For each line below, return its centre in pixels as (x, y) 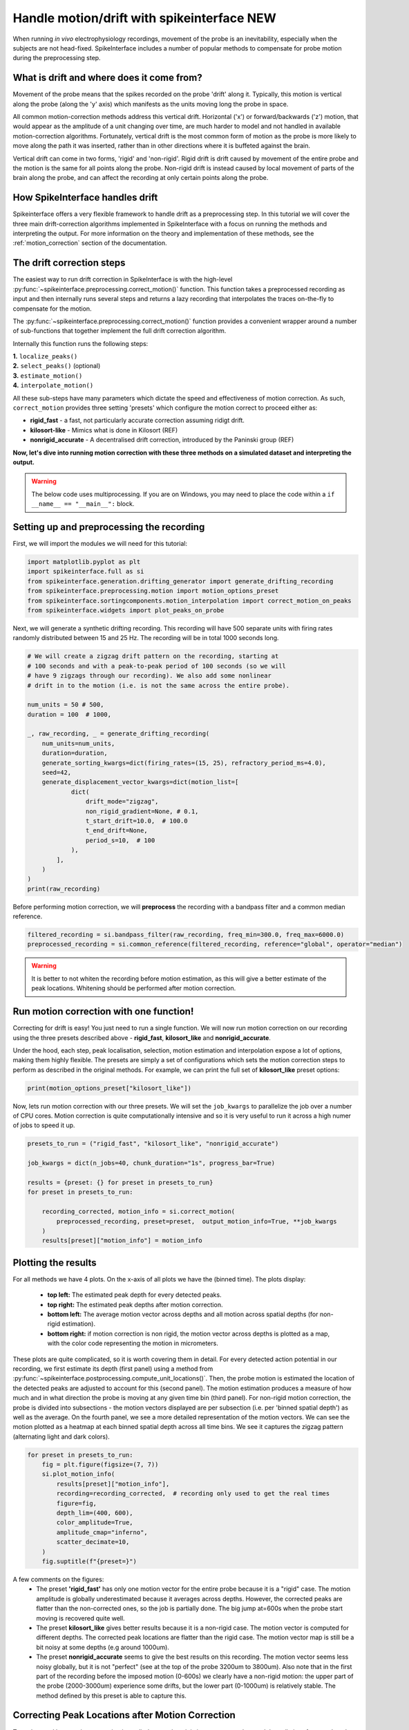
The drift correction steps (69, 263)
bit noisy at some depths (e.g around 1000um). (103, 1647)
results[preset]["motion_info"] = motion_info (122, 1241)
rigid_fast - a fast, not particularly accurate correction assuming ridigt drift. (137, 420)
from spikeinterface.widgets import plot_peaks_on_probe (126, 610)
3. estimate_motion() (48, 375)
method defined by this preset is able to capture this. (111, 1695)
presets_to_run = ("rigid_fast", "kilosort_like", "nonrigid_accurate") (153, 1144)
